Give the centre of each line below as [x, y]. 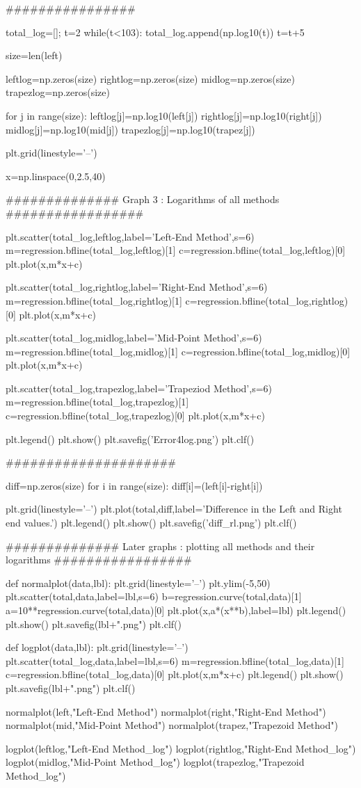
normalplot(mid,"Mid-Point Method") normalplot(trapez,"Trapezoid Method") [172, 725]
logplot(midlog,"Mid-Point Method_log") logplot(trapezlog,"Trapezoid [155, 762]
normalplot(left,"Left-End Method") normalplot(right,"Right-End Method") [166, 711]
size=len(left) [34, 55]
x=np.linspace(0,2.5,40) [56, 176]
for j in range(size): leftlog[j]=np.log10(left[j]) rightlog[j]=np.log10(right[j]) [164, 115]
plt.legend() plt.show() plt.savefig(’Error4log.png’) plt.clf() [130, 439]
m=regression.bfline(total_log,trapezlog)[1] [97, 402]
